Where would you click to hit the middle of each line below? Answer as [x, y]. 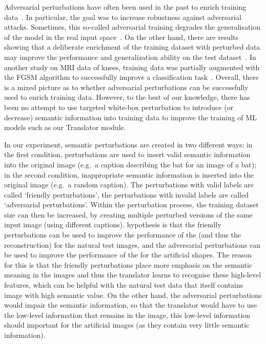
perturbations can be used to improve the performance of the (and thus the [123, 235]
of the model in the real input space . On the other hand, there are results [121, 37]
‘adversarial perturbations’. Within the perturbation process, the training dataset [131, 205]
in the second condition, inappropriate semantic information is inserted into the [129, 174]
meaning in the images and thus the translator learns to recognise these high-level [133, 275]
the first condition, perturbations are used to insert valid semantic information [127, 154]
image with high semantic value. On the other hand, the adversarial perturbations [133, 295]
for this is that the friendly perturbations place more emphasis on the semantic [128, 264]
